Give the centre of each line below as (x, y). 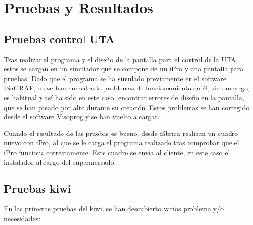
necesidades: (22, 218)
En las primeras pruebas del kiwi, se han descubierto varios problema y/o (114, 209)
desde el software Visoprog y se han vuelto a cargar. (82, 117)
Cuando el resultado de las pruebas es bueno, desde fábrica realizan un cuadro (121, 133)
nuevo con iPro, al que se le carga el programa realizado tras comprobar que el (122, 143)
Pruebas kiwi (38, 188)
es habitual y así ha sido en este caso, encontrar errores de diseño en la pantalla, (124, 97)
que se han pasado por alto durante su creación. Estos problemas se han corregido (127, 107)
